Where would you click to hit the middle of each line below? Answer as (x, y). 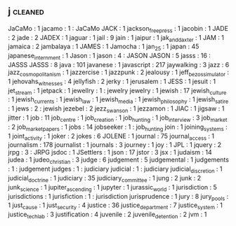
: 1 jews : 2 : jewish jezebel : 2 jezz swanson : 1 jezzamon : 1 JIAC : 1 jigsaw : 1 (116, 109)
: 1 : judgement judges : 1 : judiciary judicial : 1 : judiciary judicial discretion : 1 (115, 169)
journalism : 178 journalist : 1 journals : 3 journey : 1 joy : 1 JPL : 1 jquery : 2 (115, 145)
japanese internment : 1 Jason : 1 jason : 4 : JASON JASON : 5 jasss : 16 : (110, 57)
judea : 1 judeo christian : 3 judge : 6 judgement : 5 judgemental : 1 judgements (118, 161)
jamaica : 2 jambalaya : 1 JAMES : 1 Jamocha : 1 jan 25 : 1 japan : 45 (104, 47)
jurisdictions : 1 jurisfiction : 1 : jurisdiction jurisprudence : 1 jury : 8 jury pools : (118, 197)
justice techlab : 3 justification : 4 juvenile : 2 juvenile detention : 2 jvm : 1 (107, 215)
